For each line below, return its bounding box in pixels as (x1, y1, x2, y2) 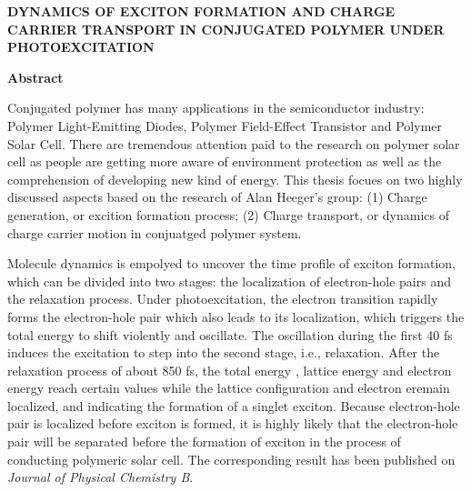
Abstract (7, 67, 64, 86)
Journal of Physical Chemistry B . (7, 467, 194, 487)
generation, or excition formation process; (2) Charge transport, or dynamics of (7, 205, 449, 224)
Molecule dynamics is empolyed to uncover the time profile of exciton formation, (7, 254, 456, 273)
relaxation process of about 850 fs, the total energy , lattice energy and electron (7, 360, 452, 379)
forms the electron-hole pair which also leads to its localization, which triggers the (7, 306, 465, 326)
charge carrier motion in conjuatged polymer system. (7, 223, 302, 242)
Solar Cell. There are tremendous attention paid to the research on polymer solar (7, 134, 460, 153)
